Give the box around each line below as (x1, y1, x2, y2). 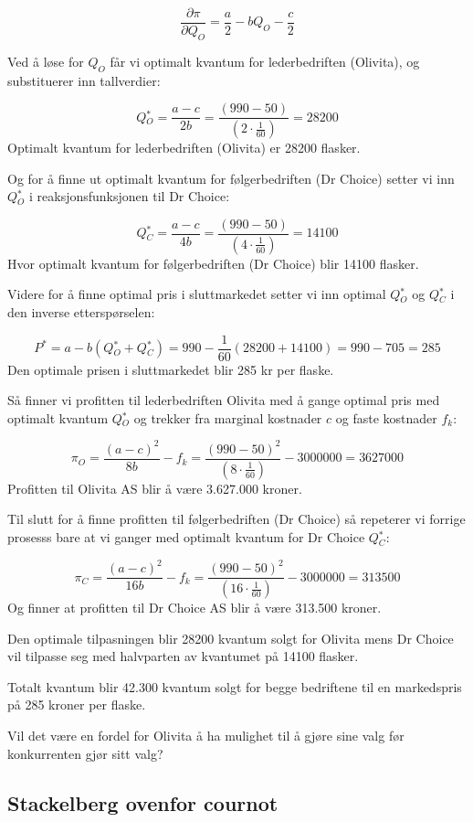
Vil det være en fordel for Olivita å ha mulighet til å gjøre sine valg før (7, 726, 405, 745)
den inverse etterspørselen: (7, 303, 155, 322)
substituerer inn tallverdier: (7, 70, 161, 90)
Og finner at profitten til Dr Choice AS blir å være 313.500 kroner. (7, 598, 382, 617)
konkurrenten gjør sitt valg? (7, 743, 163, 763)
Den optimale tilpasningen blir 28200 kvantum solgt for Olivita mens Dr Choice (7, 628, 454, 647)
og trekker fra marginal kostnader (133, 408, 322, 427)
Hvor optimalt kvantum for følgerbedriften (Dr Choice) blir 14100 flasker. (7, 253, 419, 272)
